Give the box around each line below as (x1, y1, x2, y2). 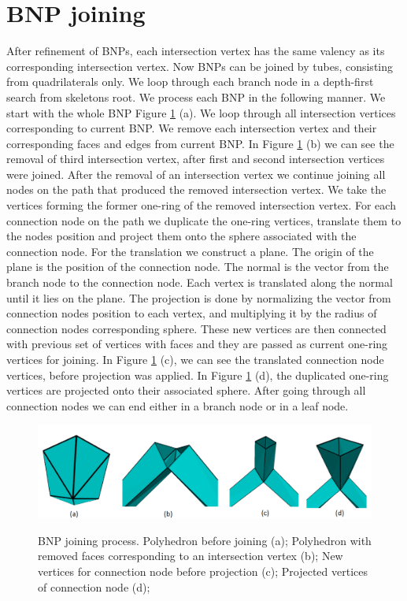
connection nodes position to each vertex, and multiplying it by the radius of (6, 305, 377, 321)
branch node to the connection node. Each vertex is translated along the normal (6, 274, 393, 291)
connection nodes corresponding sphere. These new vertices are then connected (6, 320, 387, 336)
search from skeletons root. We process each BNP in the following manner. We (6, 88, 386, 105)
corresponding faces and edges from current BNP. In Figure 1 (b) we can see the (6, 135, 394, 151)
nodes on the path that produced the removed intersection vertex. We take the (6, 181, 387, 198)
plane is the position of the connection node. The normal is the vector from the (6, 258, 389, 275)
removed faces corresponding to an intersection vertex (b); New (38, 547, 343, 564)
